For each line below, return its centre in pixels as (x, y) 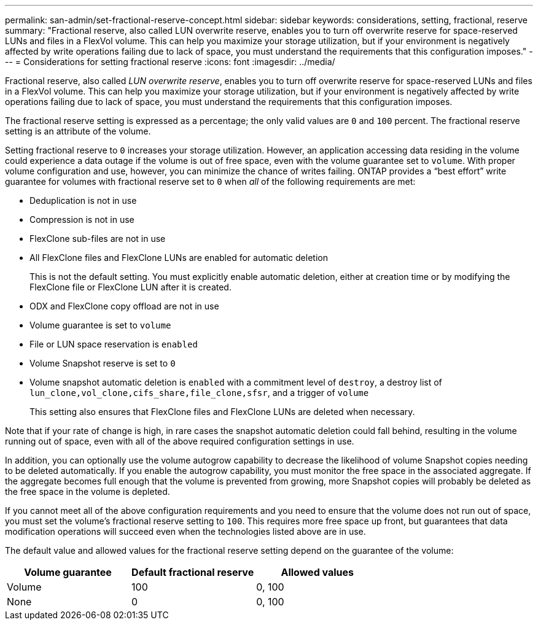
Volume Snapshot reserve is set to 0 (103, 363)
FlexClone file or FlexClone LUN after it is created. (131, 287)
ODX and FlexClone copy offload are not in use (124, 306)
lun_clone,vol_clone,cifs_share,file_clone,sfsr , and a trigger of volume (199, 393)
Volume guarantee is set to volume (100, 325)
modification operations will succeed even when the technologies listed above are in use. (185, 531)
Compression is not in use (82, 219)
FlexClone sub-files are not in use (98, 239)
